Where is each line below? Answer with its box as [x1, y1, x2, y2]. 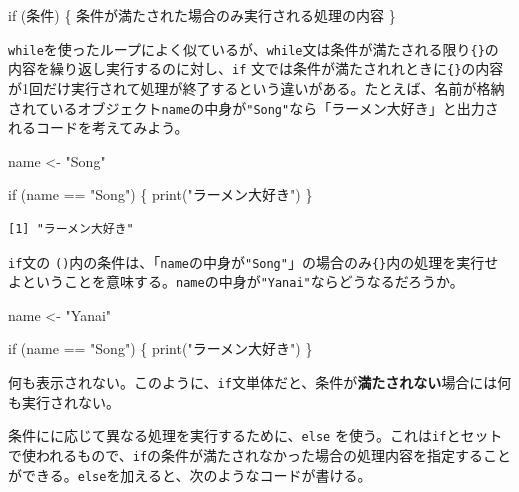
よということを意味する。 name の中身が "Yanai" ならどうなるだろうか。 [8, 271, 464, 292]
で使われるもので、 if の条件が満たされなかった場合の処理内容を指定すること [8, 444, 512, 465]
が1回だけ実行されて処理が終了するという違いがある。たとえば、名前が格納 [8, 77, 505, 98]
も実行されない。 [8, 391, 120, 412]
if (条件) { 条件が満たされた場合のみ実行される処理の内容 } [8, 5, 396, 25]
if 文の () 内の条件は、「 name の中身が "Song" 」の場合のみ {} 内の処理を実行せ [8, 251, 499, 272]
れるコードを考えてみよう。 [8, 117, 189, 138]
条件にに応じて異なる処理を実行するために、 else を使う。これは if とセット [8, 425, 503, 446]
